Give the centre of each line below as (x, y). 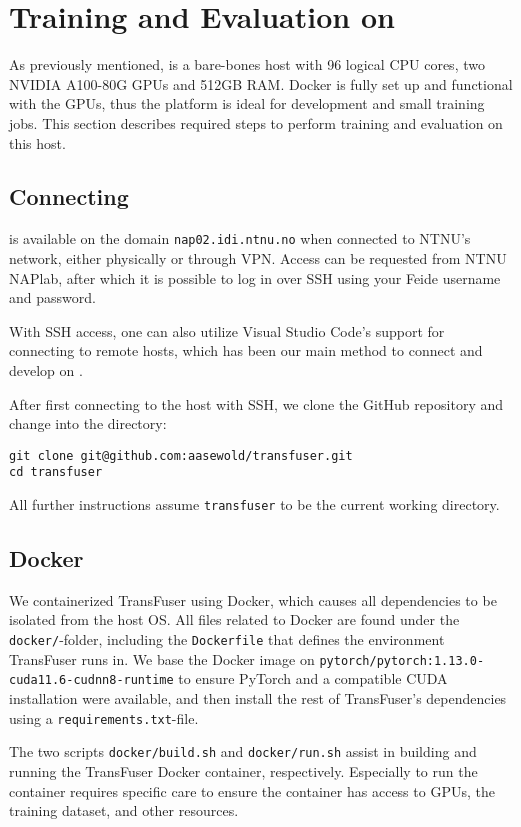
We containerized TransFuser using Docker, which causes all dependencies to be (253, 599)
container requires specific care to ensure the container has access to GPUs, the (252, 790)
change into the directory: (88, 423)
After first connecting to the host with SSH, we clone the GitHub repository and (256, 403)
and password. (52, 297)
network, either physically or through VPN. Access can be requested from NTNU (258, 257)
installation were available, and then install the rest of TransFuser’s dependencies (258, 698)
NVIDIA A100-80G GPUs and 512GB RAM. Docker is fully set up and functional (261, 83)
